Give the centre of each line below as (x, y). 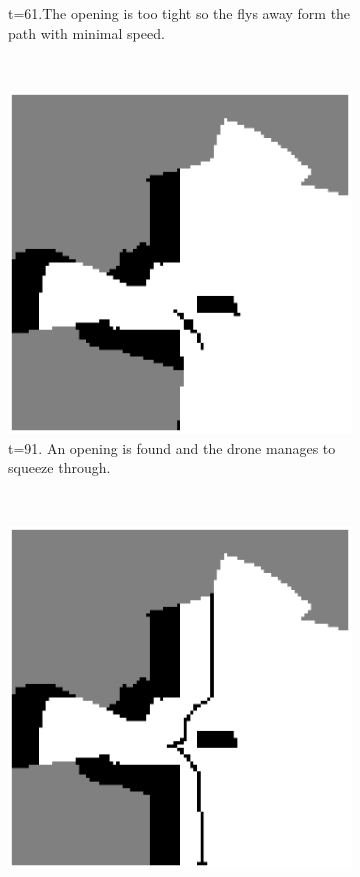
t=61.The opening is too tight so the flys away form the (179, 13)
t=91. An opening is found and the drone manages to (172, 447)
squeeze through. (59, 467)
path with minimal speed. (86, 32)
